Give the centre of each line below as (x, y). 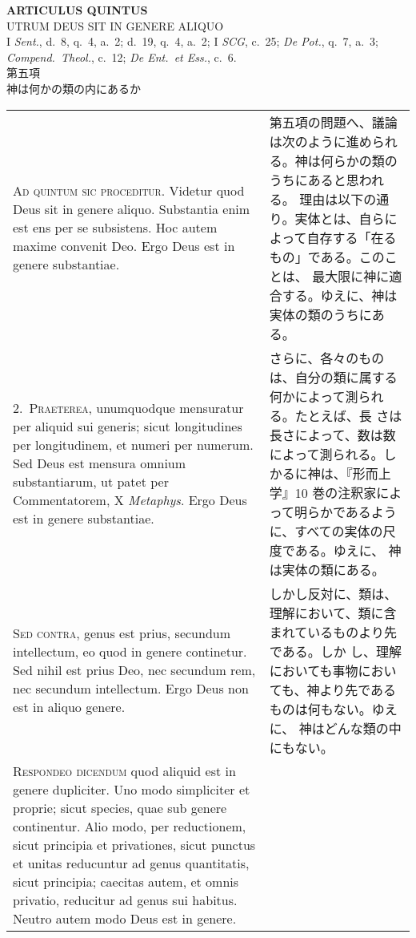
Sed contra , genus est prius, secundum (122, 633)
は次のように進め (320, 141)
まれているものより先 (333, 632)
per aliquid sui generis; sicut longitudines (128, 427)
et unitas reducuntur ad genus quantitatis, (131, 863)
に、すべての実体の (326, 531)
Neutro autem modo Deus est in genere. (125, 918)
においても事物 (314, 670)
